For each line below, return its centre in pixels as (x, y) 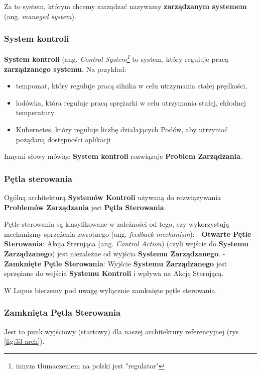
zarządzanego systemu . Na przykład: (65, 69)
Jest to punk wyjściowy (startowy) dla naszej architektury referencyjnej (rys (121, 331)
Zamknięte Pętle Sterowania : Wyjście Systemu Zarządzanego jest (116, 263)
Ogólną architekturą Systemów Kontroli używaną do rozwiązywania (113, 197)
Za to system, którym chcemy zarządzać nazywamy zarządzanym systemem (125, 6)
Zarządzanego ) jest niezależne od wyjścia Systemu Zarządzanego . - (115, 253)
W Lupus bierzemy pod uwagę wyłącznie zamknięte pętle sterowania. (111, 290)
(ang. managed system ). (40, 16)
